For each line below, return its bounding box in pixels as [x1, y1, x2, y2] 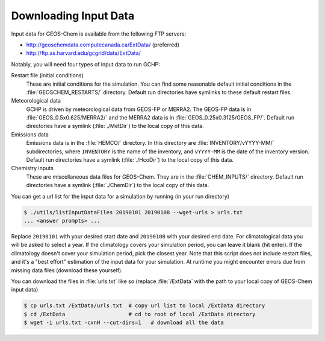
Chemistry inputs [11, 165, 54, 172]
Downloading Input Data [11, 9, 135, 22]
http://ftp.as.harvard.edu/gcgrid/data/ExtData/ [26, 49, 141, 57]
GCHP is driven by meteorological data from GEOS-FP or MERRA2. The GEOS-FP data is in [26, 106, 252, 113]
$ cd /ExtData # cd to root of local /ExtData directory [23, 311, 256, 317]
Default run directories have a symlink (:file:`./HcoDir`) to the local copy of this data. [26, 156, 234, 164]
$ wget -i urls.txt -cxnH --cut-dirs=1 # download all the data [23, 319, 224, 326]
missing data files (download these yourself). [11, 266, 123, 274]
